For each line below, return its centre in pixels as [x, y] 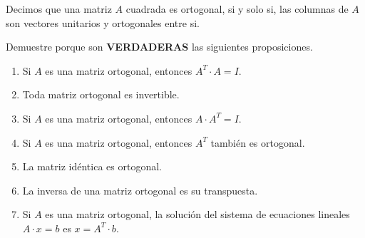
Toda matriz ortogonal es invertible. [101, 94]
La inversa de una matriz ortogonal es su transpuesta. [140, 190]
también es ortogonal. [258, 142]
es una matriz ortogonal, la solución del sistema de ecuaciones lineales [197, 214]
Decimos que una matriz [59, 9]
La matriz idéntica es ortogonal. [92, 166]
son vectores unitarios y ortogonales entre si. [103, 22]
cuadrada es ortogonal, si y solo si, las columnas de [237, 9]
